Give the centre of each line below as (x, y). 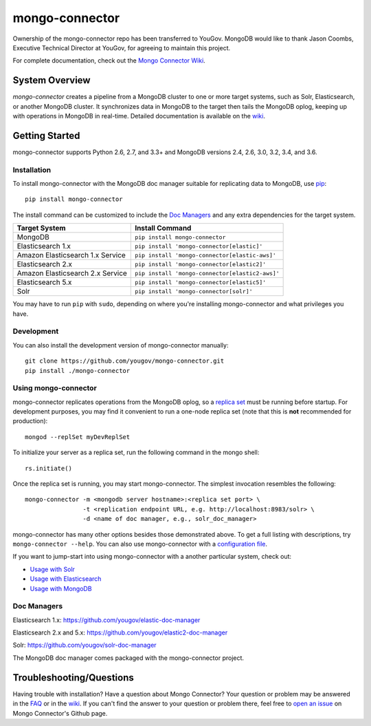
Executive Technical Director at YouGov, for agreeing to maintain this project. (122, 47)
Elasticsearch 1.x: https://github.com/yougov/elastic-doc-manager (106, 620)
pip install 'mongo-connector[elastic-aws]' (205, 255)
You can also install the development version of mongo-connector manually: (121, 345)
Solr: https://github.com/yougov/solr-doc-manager (85, 645)
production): (30, 421)
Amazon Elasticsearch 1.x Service (71, 255)
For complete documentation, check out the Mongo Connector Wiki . (109, 61)
